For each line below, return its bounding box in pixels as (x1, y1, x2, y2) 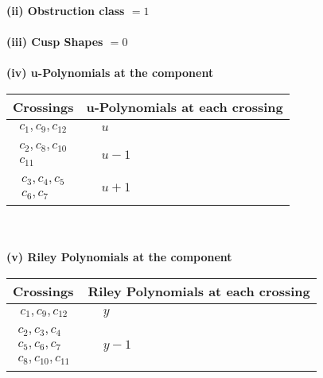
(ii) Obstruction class (6, 2, 125, 18)
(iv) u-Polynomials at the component (6, 64, 214, 81)
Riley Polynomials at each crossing (88, 282, 310, 301)
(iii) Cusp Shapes (6, 33, 103, 50)
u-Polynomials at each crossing (86, 97, 283, 116)
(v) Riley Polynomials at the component (6, 249, 232, 265)
